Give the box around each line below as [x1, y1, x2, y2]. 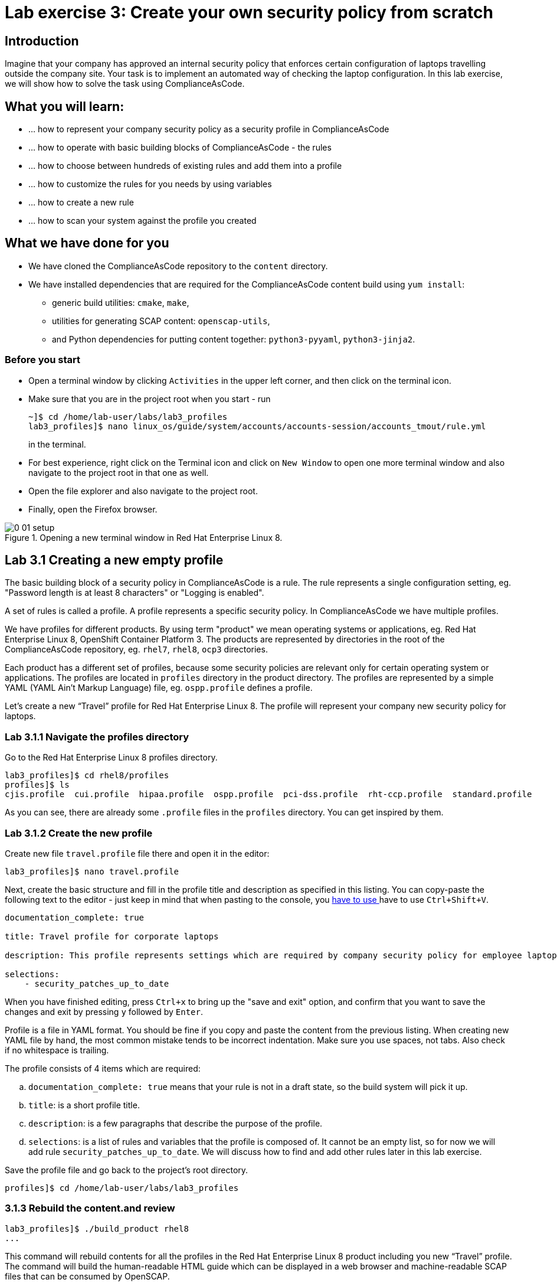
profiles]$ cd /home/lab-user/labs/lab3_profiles [5, 1183, 239, 1193]
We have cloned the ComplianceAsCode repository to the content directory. [28, 260, 328, 271]
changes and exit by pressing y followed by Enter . [5, 1006, 204, 1017]
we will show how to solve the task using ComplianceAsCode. [5, 79, 245, 89]
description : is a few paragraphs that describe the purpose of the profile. [28, 1118, 323, 1128]
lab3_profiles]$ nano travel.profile [5, 866, 179, 876]
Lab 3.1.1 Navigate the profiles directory [5, 730, 189, 743]
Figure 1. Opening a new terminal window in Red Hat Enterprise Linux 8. [5, 532, 283, 543]
